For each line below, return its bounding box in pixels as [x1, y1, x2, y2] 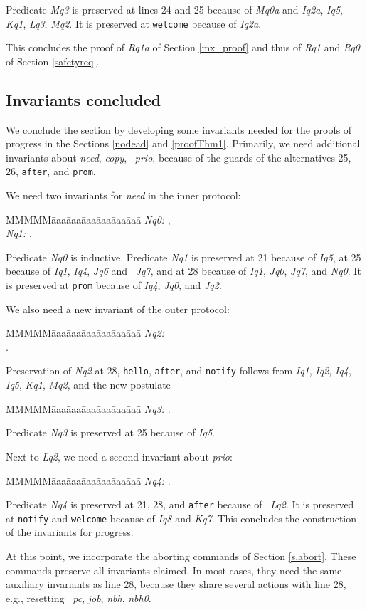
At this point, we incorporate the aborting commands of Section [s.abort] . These [6, 549, 356, 564]
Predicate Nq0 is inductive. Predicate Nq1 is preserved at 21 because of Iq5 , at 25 [6, 249, 361, 264]
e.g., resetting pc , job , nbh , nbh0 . [6, 590, 151, 605]
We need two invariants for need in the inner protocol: [6, 188, 241, 203]
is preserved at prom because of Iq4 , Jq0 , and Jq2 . [6, 278, 222, 293]
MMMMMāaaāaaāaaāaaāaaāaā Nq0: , [6, 211, 171, 226]
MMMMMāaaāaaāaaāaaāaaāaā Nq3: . [6, 401, 171, 416]
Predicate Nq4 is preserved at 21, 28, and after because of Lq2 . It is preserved [6, 497, 354, 512]
